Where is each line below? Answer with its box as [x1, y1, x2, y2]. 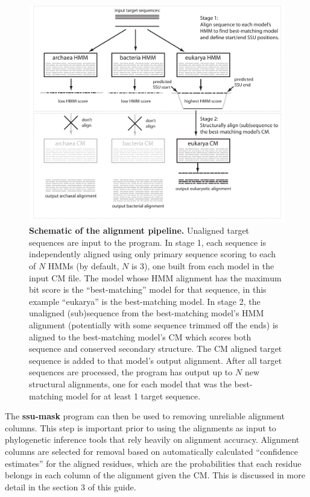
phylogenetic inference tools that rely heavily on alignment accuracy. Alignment [5, 433, 300, 446]
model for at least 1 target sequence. [66, 389, 201, 402]
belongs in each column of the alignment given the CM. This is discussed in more [5, 469, 305, 481]
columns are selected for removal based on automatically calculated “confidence [5, 445, 299, 457]
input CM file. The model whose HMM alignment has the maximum [29, 271, 282, 284]
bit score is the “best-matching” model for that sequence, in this [29, 283, 267, 296]
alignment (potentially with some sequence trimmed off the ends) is [29, 318, 279, 331]
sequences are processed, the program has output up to [29, 366, 233, 378]
